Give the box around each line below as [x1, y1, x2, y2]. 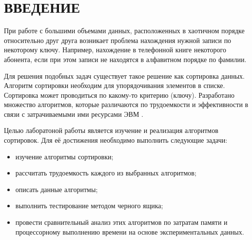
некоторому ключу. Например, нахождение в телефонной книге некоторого [4, 44, 226, 55]
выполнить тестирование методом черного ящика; [15, 200, 163, 211]
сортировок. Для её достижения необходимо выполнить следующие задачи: [4, 135, 228, 145]
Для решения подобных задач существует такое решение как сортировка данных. [4, 70, 245, 81]
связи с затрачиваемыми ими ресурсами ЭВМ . [4, 109, 143, 119]
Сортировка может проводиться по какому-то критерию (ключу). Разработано [4, 89, 234, 100]
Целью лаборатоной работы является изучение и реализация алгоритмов [4, 125, 218, 135]
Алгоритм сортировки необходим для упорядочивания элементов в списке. [4, 80, 225, 90]
